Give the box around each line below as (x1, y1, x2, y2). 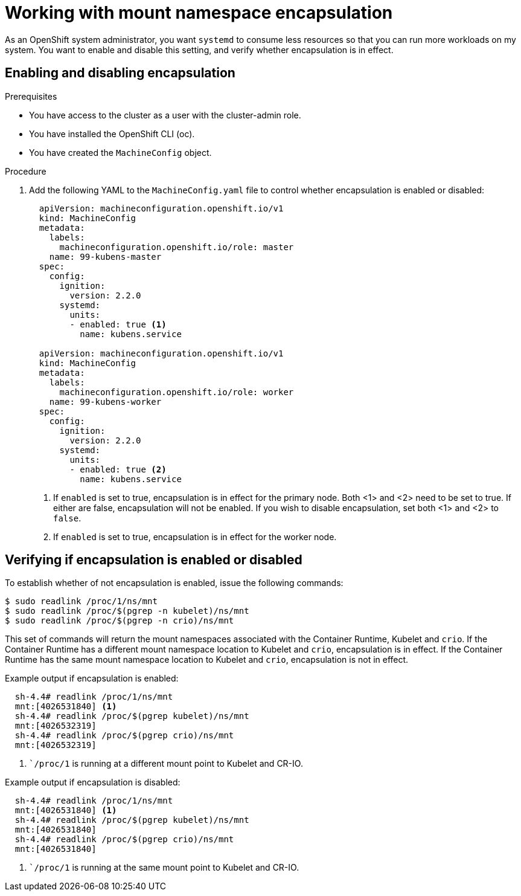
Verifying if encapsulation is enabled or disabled (5, 552, 302, 568)
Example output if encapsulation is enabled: (5, 673, 179, 684)
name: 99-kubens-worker (49, 396, 162, 407)
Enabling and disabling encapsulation (5, 65, 235, 81)
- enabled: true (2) (69, 464, 167, 474)
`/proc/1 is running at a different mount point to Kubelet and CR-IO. (29, 758, 303, 769)
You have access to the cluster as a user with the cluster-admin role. (29, 109, 301, 120)
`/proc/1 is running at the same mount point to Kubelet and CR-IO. (29, 862, 299, 873)
